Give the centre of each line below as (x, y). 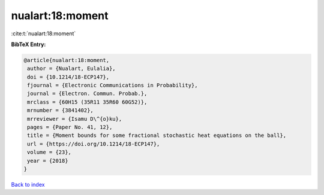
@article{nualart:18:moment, (67, 60)
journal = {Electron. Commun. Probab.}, (87, 94)
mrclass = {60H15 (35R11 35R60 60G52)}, (87, 102)
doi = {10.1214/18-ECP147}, (68, 77)
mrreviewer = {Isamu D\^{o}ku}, (75, 119)
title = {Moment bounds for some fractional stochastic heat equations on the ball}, (157, 135)
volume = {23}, (49, 152)
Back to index (28, 184)
